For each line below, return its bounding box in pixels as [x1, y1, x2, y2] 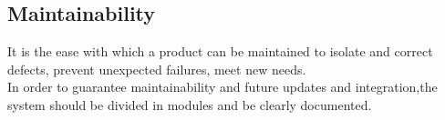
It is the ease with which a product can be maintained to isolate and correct [7, 42, 433, 61]
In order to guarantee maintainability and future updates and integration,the [7, 77, 438, 96]
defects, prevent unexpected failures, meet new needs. [7, 59, 306, 78]
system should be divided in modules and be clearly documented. [7, 95, 372, 114]
